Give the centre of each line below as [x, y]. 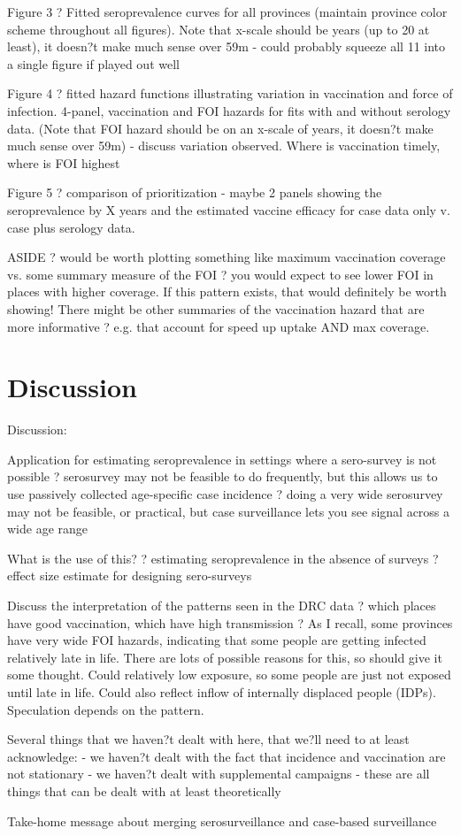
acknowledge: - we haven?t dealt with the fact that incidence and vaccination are [227, 756]
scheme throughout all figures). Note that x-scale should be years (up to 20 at [219, 29]
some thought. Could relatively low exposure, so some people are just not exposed [229, 675]
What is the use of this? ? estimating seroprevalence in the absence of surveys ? [223, 558]
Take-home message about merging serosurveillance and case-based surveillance [222, 821]
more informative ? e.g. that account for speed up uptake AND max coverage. [219, 326]
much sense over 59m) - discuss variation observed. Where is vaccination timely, [224, 146]
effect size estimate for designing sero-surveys [130, 575]
